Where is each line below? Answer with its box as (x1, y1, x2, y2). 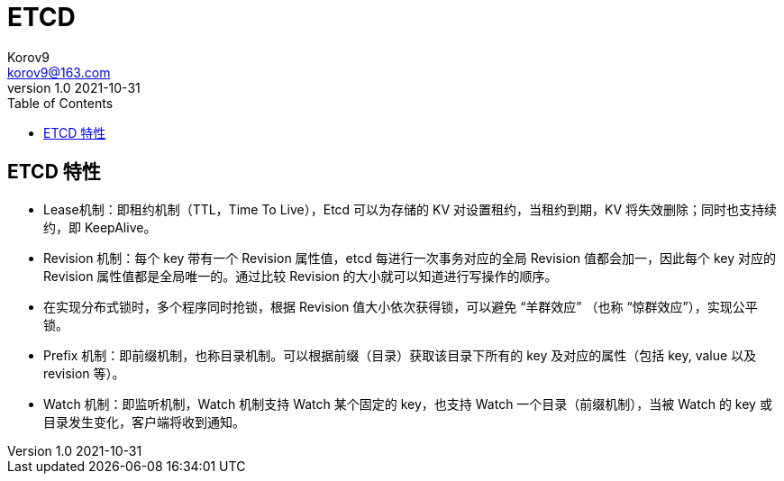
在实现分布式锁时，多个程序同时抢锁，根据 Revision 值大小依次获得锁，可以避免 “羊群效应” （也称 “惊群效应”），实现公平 (43, 298, 758, 314)
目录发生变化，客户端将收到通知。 (43, 413, 245, 430)
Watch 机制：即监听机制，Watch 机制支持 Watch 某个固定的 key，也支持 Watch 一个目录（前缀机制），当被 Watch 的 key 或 (43, 395, 772, 412)
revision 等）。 (43, 365, 125, 381)
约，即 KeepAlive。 (43, 219, 157, 235)
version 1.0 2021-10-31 (7, 79, 141, 95)
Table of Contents (7, 95, 114, 111)
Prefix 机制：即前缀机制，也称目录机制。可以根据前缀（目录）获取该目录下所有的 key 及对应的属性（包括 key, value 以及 (43, 347, 757, 363)
